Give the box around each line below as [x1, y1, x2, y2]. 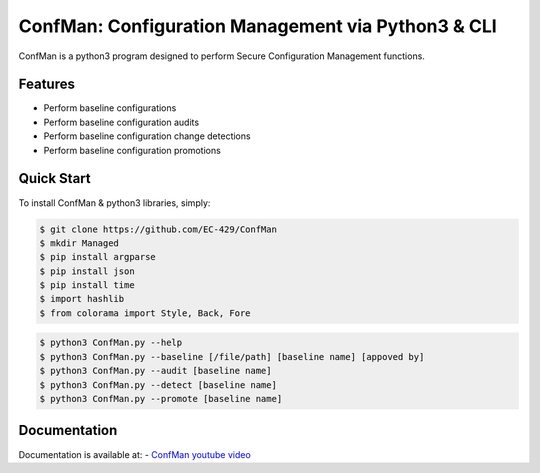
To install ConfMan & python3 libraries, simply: [18, 196, 211, 209]
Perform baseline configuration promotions [43, 144, 222, 156]
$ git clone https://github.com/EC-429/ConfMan [39, 223, 277, 235]
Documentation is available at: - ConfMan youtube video [18, 448, 252, 460]
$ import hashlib [39, 293, 125, 305]
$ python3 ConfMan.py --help [39, 337, 183, 349]
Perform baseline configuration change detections [43, 130, 251, 142]
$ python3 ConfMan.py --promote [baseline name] [39, 393, 283, 404]
